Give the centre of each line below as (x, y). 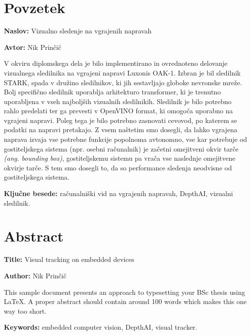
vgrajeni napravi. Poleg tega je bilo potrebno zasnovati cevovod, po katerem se (120, 120)
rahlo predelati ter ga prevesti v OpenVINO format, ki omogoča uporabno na (118, 111)
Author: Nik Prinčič (35, 275)
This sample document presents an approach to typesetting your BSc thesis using (125, 292)
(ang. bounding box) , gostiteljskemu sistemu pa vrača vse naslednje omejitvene (120, 158)
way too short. (25, 311)
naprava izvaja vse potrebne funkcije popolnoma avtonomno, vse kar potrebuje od (125, 139)
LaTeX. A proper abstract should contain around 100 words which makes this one (125, 301)
